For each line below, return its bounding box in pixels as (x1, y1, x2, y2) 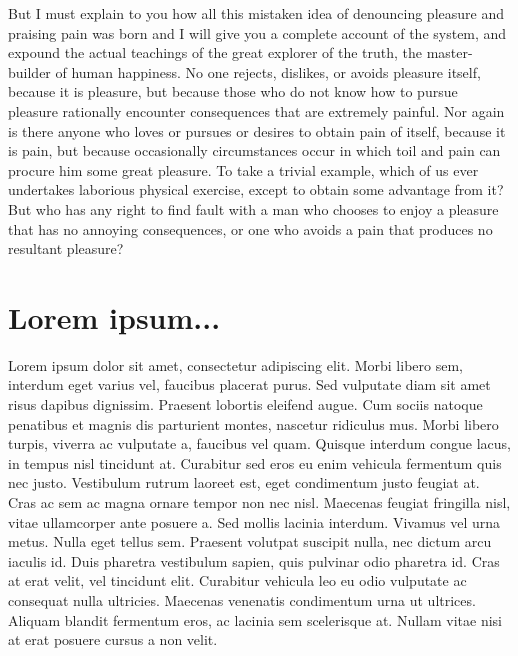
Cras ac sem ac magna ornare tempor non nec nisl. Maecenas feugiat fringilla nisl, (8, 492, 511, 512)
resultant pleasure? (8, 238, 124, 259)
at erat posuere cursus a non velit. (8, 629, 218, 650)
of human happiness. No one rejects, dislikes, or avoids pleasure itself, (55, 61, 481, 82)
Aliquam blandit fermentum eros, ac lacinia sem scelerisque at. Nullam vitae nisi (8, 609, 502, 630)
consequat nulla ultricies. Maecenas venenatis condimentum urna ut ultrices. (8, 589, 476, 610)
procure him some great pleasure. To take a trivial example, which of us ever (8, 159, 479, 180)
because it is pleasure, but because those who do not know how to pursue (8, 81, 458, 102)
